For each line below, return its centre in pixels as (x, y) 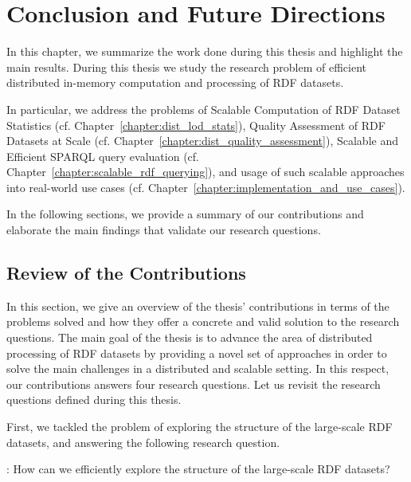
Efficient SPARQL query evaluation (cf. (103, 156)
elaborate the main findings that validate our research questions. (164, 230)
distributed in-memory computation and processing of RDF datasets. (175, 82)
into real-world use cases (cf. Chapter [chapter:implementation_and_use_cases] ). (206, 187)
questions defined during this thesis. (94, 400)
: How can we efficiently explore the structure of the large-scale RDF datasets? (198, 469)
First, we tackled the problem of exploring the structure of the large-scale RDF (200, 427)
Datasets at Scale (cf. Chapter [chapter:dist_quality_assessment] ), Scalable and (202, 141)
